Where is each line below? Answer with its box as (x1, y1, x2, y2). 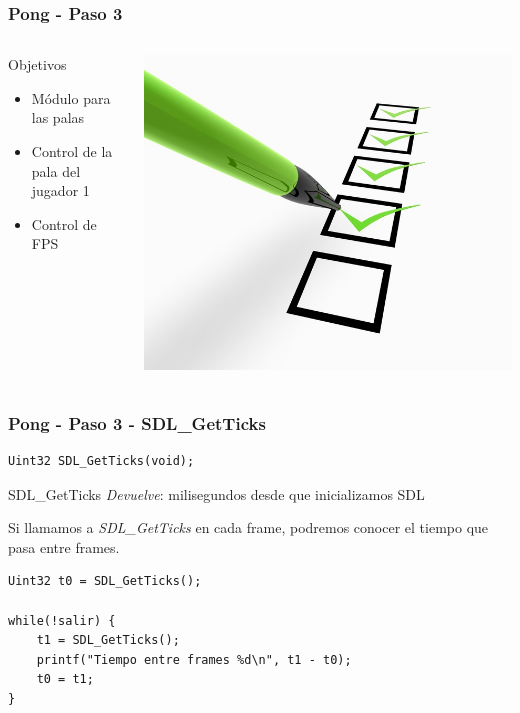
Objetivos (8, 54, 67, 75)
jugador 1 (31, 180, 90, 201)
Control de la (31, 141, 113, 161)
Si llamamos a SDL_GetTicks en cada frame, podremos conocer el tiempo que (8, 517, 489, 538)
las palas (31, 107, 85, 128)
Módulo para (31, 87, 111, 108)
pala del (31, 160, 81, 181)
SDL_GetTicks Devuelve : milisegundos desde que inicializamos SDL (8, 483, 425, 504)
